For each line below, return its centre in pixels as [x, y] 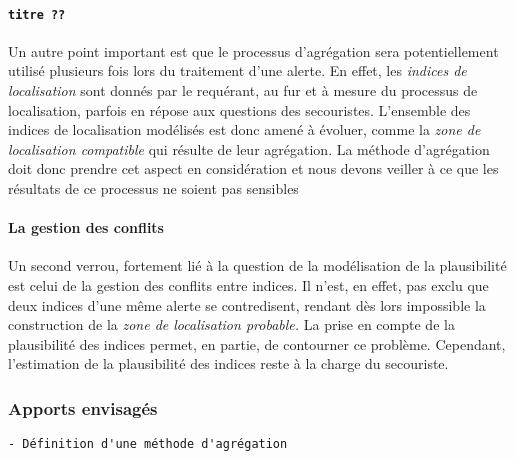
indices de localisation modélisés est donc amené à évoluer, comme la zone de [244, 129]
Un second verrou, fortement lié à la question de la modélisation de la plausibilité [257, 265]
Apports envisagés [83, 407]
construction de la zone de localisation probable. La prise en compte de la [231, 324]
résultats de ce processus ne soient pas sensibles [153, 188]
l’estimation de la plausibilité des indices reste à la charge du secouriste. [228, 363]
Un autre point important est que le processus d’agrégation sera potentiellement [253, 50]
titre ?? [37, 14]
